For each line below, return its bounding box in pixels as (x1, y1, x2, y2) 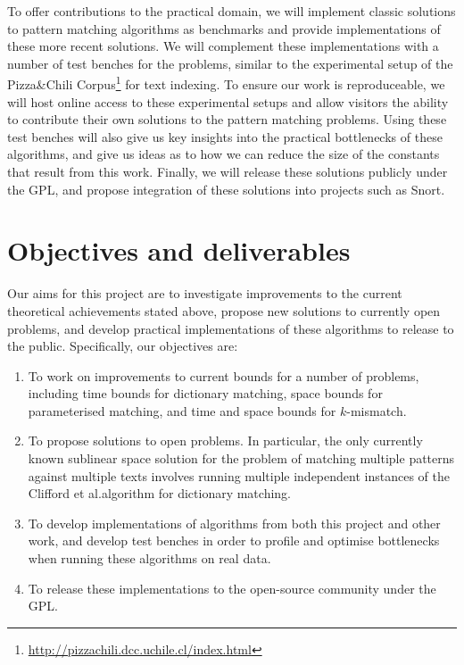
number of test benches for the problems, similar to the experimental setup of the (7, 54, 453, 72)
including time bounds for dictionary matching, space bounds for (28, 384, 383, 403)
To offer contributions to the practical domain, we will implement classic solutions (7, 2, 456, 20)
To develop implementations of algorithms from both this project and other (28, 513, 441, 532)
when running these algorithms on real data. (28, 549, 271, 568)
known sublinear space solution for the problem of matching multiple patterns (28, 449, 455, 468)
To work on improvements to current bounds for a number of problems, (28, 366, 419, 385)
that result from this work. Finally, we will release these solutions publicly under (7, 162, 448, 180)
